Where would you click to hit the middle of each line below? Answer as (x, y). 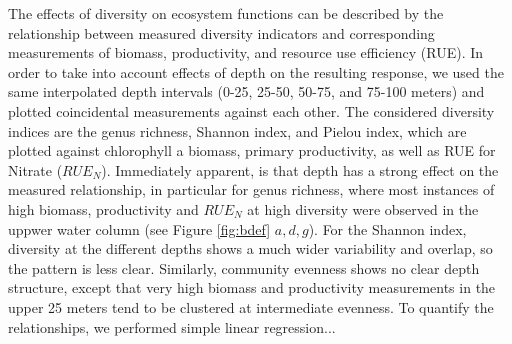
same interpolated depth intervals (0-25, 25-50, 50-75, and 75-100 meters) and (246, 91)
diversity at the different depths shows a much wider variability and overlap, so (250, 248)
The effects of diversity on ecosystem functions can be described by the (226, 13)
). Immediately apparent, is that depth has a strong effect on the (300, 169)
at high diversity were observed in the (363, 208)
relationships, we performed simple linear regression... (172, 326)
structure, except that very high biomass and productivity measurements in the (252, 287)
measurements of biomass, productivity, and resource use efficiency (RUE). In (246, 52)
